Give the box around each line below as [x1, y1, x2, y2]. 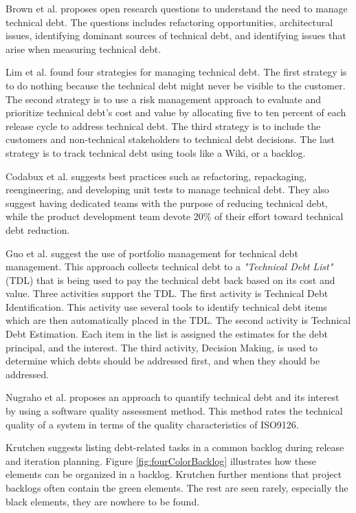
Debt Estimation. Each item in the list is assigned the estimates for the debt [5, 327, 328, 341]
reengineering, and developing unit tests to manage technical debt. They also [5, 182, 329, 197]
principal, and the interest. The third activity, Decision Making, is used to [5, 340, 318, 354]
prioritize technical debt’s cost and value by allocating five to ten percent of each [5, 105, 346, 120]
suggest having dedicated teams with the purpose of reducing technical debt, [5, 195, 328, 210]
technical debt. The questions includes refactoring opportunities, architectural [5, 14, 333, 29]
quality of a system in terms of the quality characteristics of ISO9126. [5, 417, 299, 431]
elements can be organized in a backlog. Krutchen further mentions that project [5, 467, 342, 481]
